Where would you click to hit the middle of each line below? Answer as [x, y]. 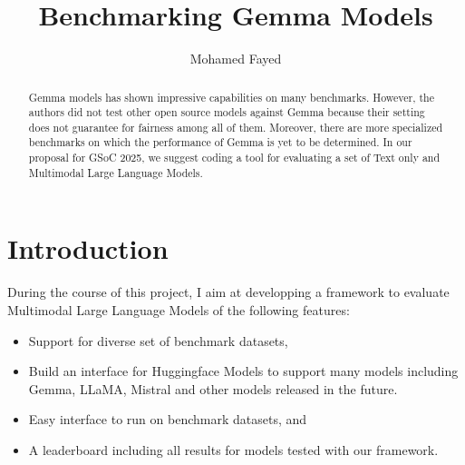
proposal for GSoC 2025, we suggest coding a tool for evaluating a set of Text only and [234, 158]
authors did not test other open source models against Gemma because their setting [227, 112]
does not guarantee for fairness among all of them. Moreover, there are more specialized [236, 127]
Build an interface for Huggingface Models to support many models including [243, 371]
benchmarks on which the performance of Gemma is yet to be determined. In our [220, 142]
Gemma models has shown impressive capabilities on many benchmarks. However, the [231, 97]
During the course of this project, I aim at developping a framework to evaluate [228, 292]
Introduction [88, 248]
